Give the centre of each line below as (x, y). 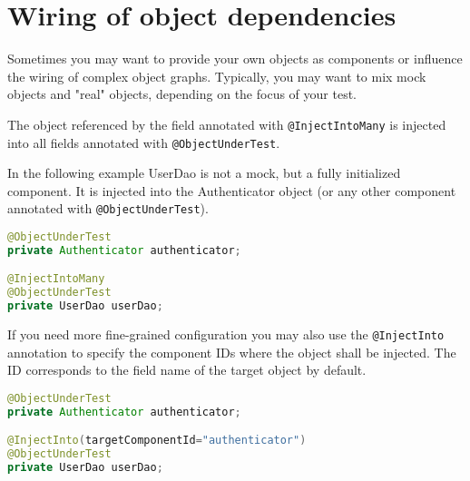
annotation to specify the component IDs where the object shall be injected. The (232, 352)
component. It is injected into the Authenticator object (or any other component (232, 190)
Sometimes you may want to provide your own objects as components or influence (235, 59)
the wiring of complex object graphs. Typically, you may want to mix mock (217, 76)
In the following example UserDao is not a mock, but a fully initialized (204, 173)
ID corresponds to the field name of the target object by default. (187, 370)
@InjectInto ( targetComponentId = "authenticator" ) (157, 441)
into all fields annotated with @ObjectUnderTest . (144, 142)
